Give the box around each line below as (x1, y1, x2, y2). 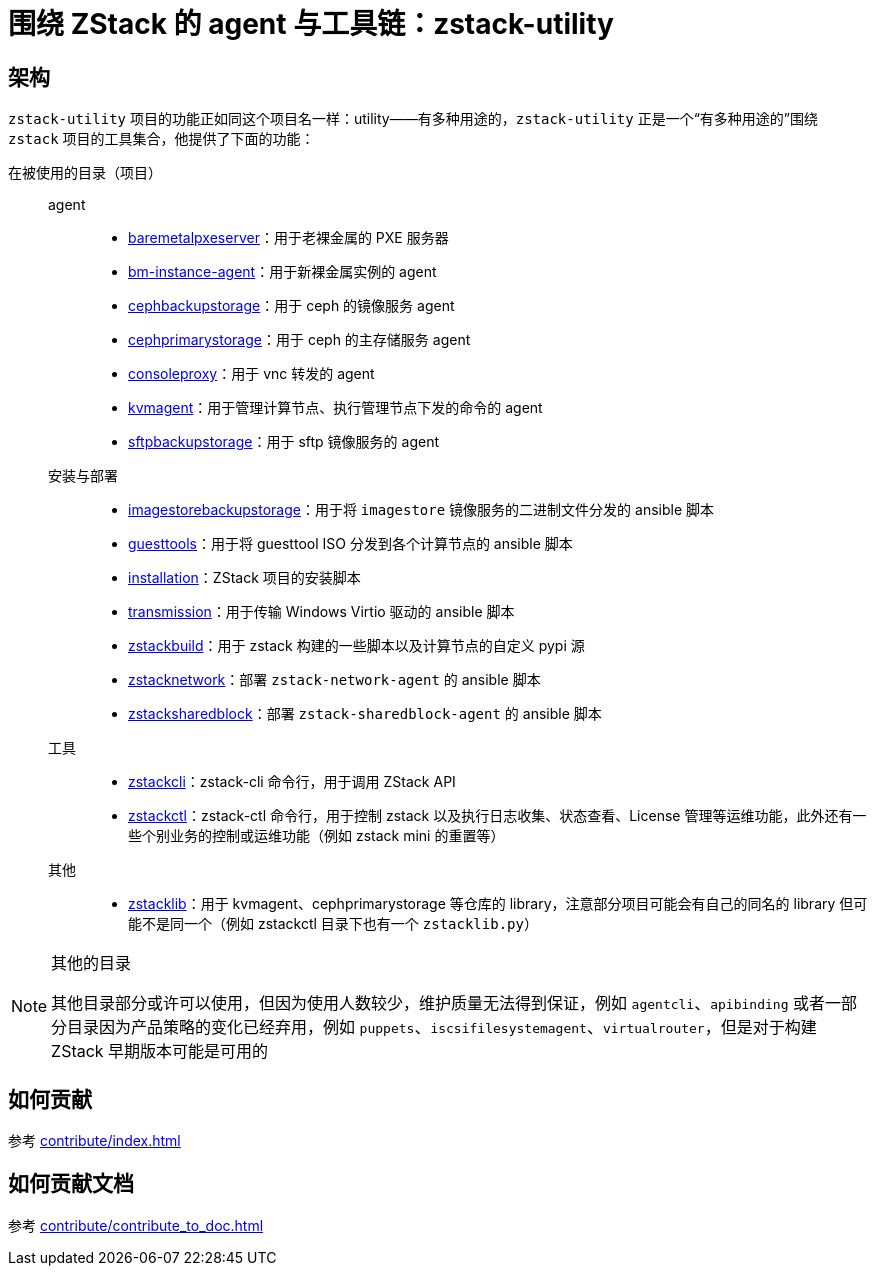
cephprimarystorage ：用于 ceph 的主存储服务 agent (128, 331, 471, 349)
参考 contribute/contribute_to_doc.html (8, 1216, 264, 1234)
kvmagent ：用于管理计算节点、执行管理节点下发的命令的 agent (128, 399, 543, 417)
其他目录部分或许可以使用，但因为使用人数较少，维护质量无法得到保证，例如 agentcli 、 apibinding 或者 (51, 993, 826, 1014)
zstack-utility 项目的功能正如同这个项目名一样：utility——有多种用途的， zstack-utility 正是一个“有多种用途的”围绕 (8, 110, 819, 128)
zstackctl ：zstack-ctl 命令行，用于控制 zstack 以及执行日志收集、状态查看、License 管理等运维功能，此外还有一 (128, 807, 867, 825)
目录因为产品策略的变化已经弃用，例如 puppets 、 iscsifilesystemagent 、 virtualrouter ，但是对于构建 (67, 1017, 817, 1038)
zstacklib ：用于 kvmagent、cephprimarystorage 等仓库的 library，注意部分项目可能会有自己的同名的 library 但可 (128, 895, 868, 913)
